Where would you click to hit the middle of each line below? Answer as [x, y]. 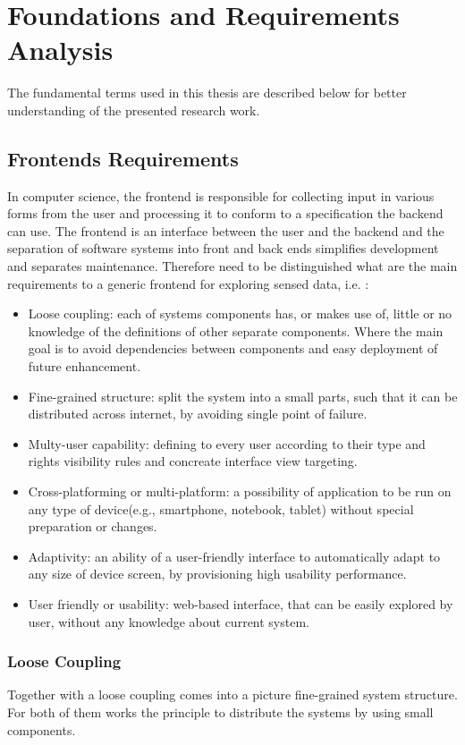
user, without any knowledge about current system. [169, 621]
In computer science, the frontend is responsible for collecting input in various [221, 195]
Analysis [60, 50]
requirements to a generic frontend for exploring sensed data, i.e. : [188, 283]
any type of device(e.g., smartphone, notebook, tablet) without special [221, 508]
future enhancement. [85, 366]
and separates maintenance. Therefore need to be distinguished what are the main [232, 266]
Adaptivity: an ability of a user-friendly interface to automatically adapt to [234, 556]
